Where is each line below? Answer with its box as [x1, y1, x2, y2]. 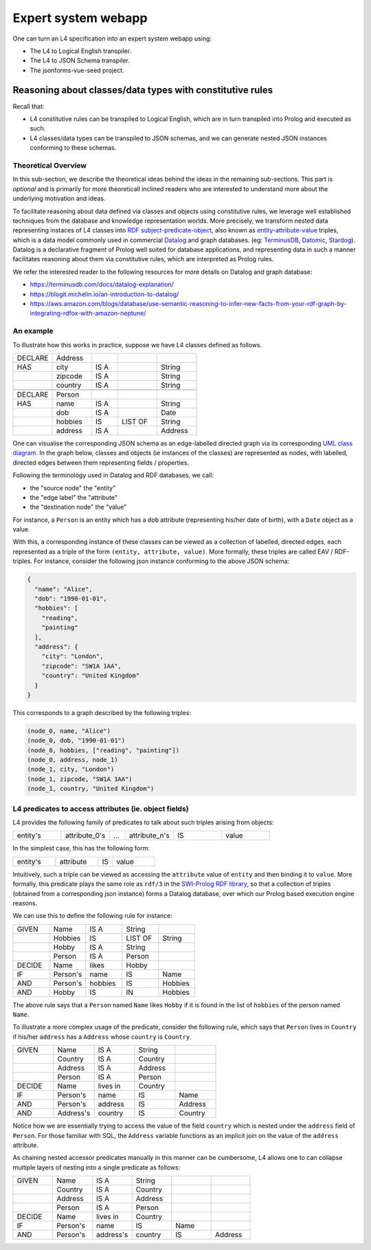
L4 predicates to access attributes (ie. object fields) [12, 804, 189, 813]
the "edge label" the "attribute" [30, 493, 118, 501]
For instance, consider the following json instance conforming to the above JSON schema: [33, 557, 290, 565]
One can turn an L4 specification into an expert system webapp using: [12, 34, 212, 43]
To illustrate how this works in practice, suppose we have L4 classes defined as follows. [12, 340, 262, 349]
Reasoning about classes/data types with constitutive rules [12, 84, 273, 96]
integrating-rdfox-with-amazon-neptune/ [30, 309, 146, 318]
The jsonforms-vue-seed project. [30, 66, 124, 74]
